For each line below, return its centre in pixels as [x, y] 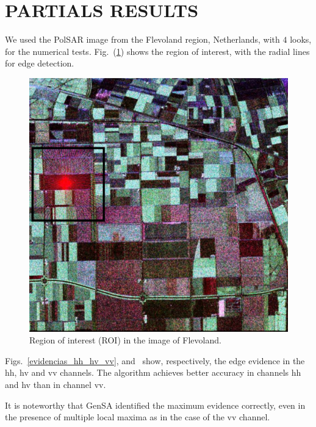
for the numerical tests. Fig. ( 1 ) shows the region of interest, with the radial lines [157, 51]
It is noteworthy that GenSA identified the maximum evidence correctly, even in [155, 405]
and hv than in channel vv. [56, 384]
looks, [301, 39]
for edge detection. [40, 63]
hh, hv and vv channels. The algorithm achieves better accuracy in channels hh [153, 372]
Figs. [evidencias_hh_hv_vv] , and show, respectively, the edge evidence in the [155, 360]
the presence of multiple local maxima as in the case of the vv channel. [138, 417]
